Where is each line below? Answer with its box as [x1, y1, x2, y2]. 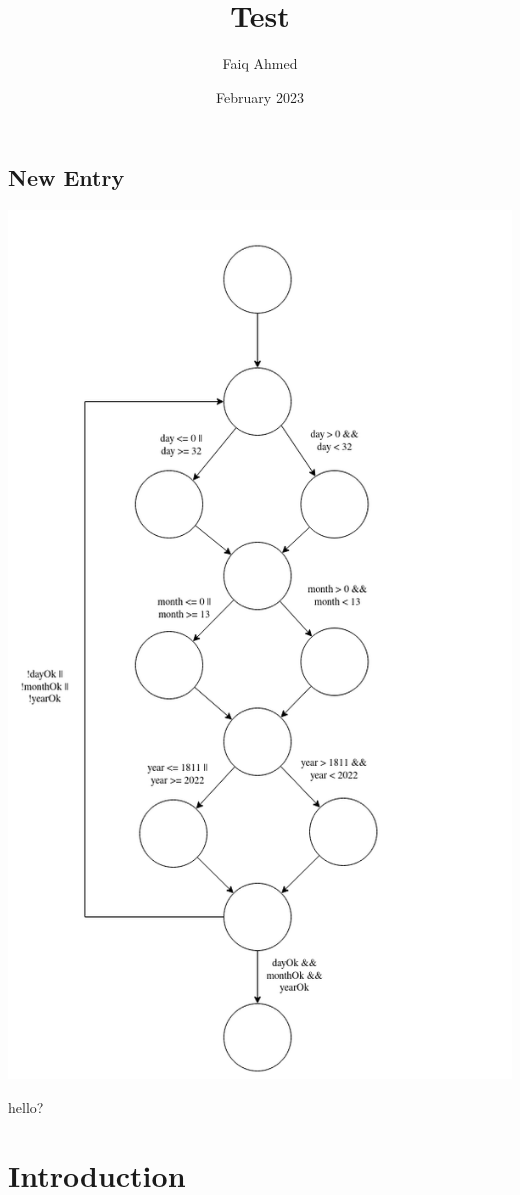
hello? [8, 1096, 44, 1117]
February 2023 [216, 86, 304, 107]
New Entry [8, 162, 125, 193]
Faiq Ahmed [222, 53, 298, 74]
